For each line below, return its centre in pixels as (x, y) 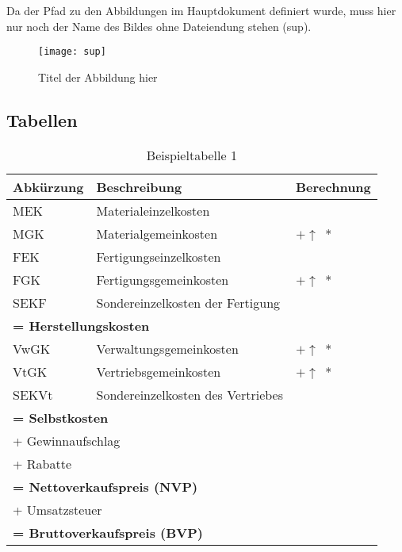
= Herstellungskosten (81, 325)
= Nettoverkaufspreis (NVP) (105, 486)
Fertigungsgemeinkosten (163, 279)
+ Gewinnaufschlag (67, 440)
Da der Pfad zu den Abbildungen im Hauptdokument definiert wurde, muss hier (201, 10)
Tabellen (42, 119)
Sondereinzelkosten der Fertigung (188, 302)
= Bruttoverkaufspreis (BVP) (108, 532)
